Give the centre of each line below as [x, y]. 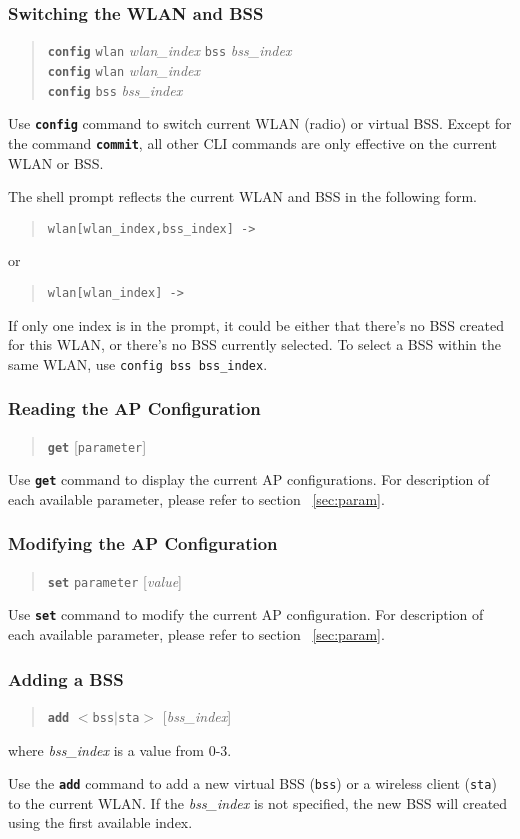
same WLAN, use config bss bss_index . [138, 363]
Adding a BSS [66, 678]
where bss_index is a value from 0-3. [120, 749]
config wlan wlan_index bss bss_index [169, 50]
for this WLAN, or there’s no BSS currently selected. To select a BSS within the [255, 344]
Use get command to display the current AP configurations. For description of [249, 479]
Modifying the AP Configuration [143, 543]
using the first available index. [100, 822]
